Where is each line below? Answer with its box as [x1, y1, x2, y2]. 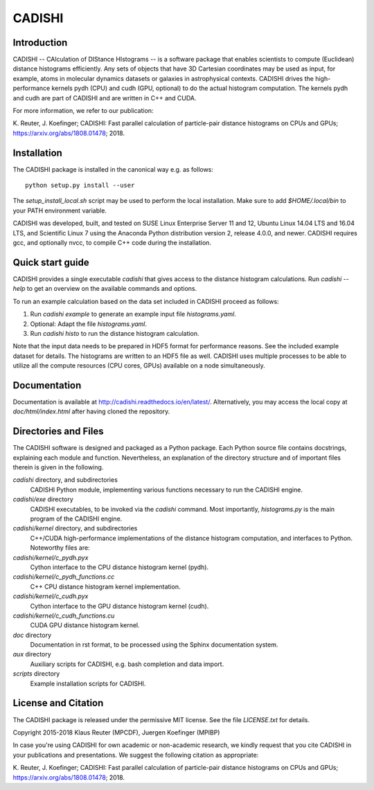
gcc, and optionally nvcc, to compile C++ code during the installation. [12, 239, 211, 247]
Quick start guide [12, 256, 89, 268]
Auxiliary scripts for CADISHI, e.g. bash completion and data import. [30, 660, 224, 668]
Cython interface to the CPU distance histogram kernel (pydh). [30, 563, 209, 571]
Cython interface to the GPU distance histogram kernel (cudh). [30, 602, 209, 610]
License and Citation [12, 697, 104, 709]
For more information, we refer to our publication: [12, 107, 154, 115]
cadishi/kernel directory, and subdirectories [12, 524, 138, 532]
